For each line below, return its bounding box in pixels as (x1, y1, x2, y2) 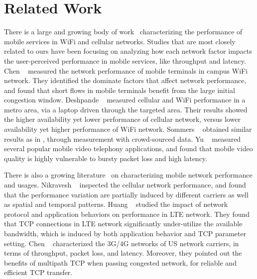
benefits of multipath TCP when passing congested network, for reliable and (4, 257, 237, 268)
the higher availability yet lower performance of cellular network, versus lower (4, 114, 241, 124)
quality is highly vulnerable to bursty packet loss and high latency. (4, 153, 207, 163)
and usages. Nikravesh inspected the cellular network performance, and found (4, 180, 246, 190)
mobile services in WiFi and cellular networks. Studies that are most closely (4, 36, 236, 46)
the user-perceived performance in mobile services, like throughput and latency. (4, 55, 246, 66)
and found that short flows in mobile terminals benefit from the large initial (4, 85, 235, 95)
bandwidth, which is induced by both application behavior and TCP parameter (4, 228, 247, 238)
